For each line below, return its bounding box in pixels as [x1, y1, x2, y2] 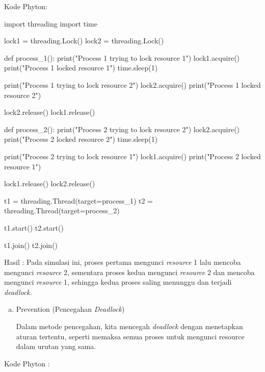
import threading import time [4, 18, 97, 29]
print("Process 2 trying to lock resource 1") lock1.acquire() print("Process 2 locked [4, 151, 261, 161]
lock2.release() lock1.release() [4, 107, 95, 117]
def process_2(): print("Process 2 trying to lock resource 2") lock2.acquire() [4, 123, 240, 134]
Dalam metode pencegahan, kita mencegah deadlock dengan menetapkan [16, 321, 243, 332]
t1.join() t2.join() [4, 239, 58, 250]
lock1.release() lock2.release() [4, 178, 95, 189]
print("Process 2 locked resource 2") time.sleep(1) [4, 134, 158, 144]
